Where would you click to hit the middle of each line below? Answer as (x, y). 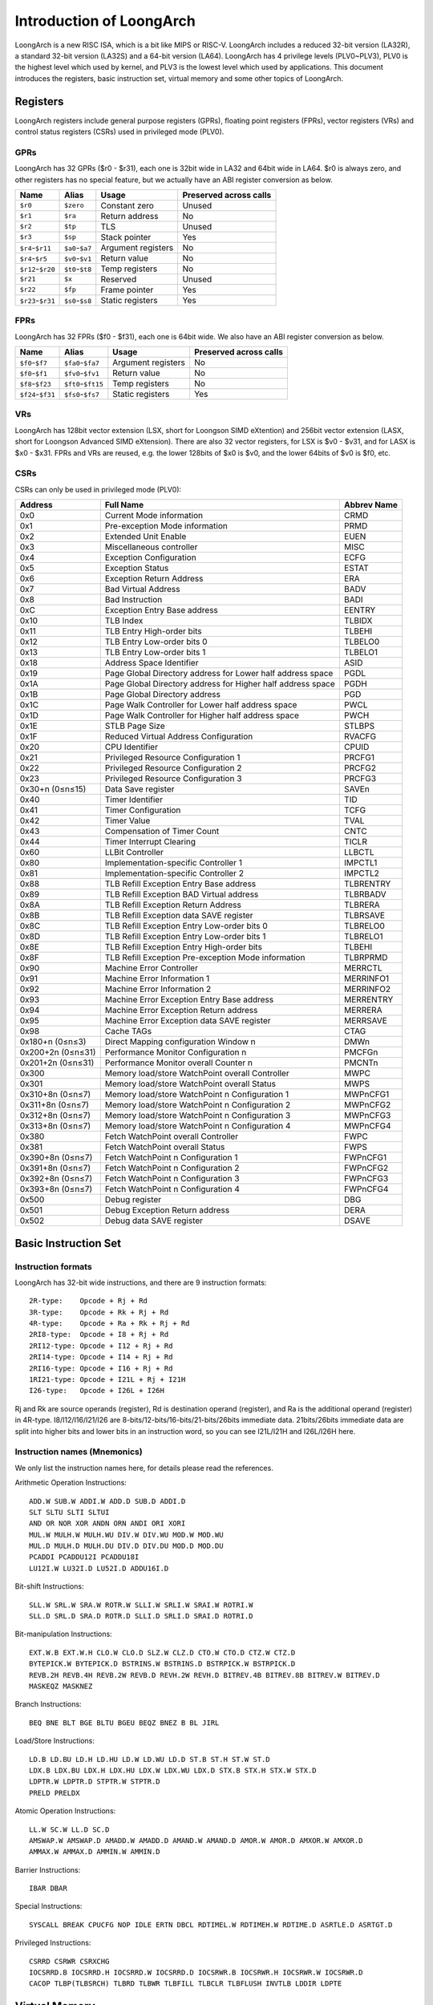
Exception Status (137, 568)
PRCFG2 (360, 768)
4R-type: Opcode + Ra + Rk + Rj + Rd (109, 1324)
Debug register (133, 1200)
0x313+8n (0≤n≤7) (55, 1126)
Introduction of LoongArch (105, 21)
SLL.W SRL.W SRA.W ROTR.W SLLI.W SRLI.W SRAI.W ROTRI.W (141, 1605)
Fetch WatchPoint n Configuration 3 (172, 1179)
